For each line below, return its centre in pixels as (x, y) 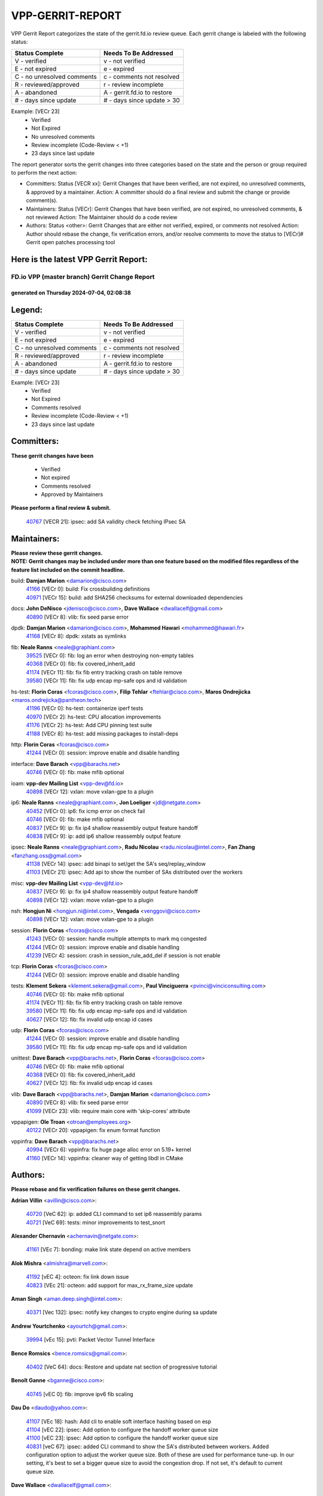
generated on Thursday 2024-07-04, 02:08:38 (71, 293)
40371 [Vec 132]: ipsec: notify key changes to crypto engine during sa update (122, 1312)
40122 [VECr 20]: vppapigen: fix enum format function (93, 1130)
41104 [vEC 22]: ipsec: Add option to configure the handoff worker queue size (122, 1430)
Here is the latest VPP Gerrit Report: (79, 259)
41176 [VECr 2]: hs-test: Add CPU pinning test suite (89, 725)
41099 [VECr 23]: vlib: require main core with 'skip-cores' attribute (108, 1111)
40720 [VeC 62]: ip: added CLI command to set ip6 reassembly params (114, 1214)
